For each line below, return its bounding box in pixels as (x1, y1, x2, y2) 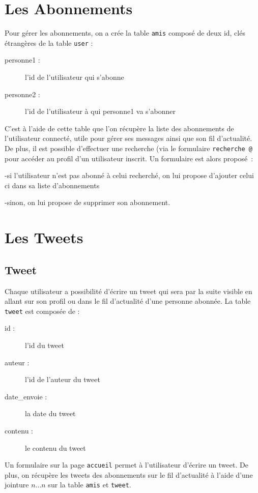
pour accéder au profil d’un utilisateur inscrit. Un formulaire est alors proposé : (5, 153, 253, 163)
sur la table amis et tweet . (48, 479, 131, 490)
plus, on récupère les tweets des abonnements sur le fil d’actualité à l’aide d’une (5, 469, 253, 480)
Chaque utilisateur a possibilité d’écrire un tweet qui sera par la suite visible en (5, 285, 252, 296)
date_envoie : (5, 391, 47, 401)
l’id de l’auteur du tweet (25, 374, 100, 385)
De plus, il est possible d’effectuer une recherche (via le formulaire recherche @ (5, 143, 252, 153)
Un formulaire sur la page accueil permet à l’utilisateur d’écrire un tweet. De (5, 459, 248, 470)
